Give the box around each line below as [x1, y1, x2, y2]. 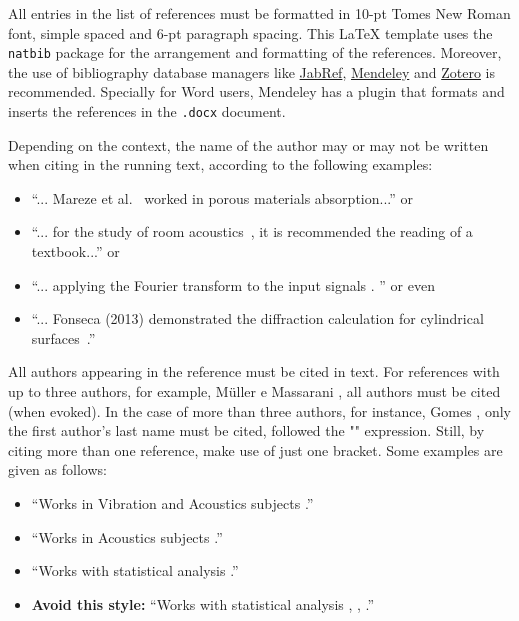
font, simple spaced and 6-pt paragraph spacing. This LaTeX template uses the [8, 22, 493, 43]
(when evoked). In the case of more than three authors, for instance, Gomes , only [8, 400, 511, 421]
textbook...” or [31, 241, 120, 262]
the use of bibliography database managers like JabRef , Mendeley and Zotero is [8, 61, 495, 82]
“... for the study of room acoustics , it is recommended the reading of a [31, 221, 473, 242]
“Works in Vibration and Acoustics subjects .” [31, 493, 314, 513]
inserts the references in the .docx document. [8, 101, 286, 122]
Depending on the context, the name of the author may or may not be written [8, 134, 489, 155]
